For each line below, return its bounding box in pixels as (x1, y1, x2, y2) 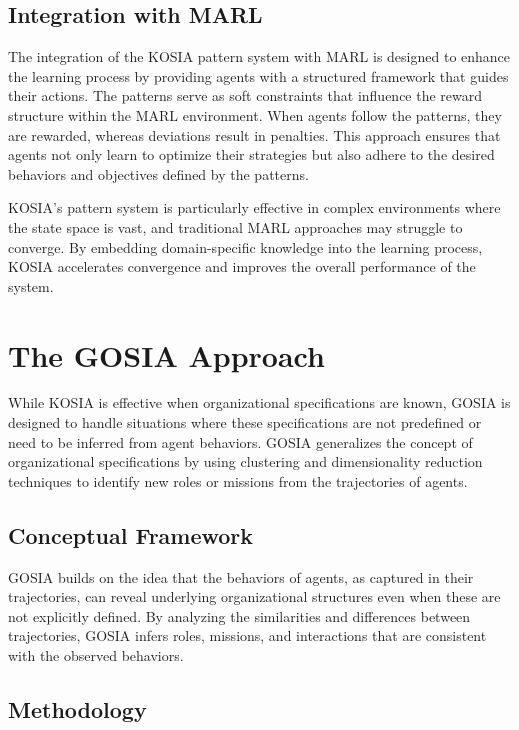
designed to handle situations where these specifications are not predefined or (8, 412, 482, 433)
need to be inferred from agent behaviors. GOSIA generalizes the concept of (8, 431, 473, 452)
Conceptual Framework (8, 519, 254, 550)
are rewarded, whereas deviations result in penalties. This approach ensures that (8, 124, 501, 145)
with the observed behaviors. (8, 645, 184, 665)
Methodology (8, 693, 147, 724)
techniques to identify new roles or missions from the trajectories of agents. (8, 470, 468, 491)
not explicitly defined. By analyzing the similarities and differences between (8, 605, 471, 626)
